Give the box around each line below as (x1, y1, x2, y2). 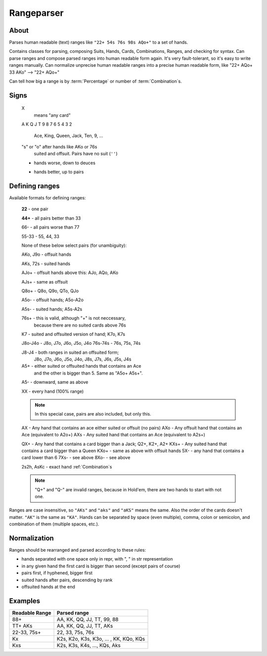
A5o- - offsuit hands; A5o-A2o (21, 297, 84, 303)
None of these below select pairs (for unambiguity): (21, 242, 127, 248)
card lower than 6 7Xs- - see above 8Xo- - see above (21, 455, 131, 461)
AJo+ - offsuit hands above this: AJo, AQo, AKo (21, 270, 119, 276)
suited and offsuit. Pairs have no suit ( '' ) (34, 151, 118, 157)
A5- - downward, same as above (21, 379, 89, 385)
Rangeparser (9, 7, 64, 18)
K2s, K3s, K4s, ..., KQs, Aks (56, 642, 121, 649)
